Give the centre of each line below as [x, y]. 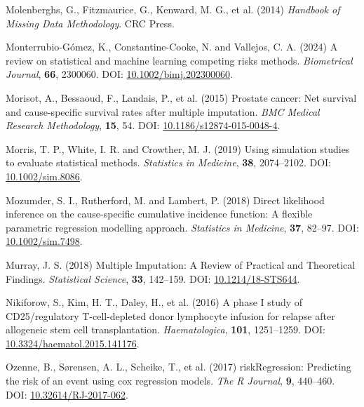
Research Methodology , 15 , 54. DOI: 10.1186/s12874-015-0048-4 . [143, 125]
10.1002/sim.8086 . [44, 176]
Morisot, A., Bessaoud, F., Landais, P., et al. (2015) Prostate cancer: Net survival [181, 97]
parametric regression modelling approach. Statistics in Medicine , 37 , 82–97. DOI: [182, 227]
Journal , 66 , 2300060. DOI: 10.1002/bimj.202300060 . [119, 74]
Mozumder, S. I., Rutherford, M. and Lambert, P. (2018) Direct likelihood [165, 200]
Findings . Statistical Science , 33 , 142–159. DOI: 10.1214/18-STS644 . [153, 278]
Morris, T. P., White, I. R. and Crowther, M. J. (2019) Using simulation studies [178, 148]
